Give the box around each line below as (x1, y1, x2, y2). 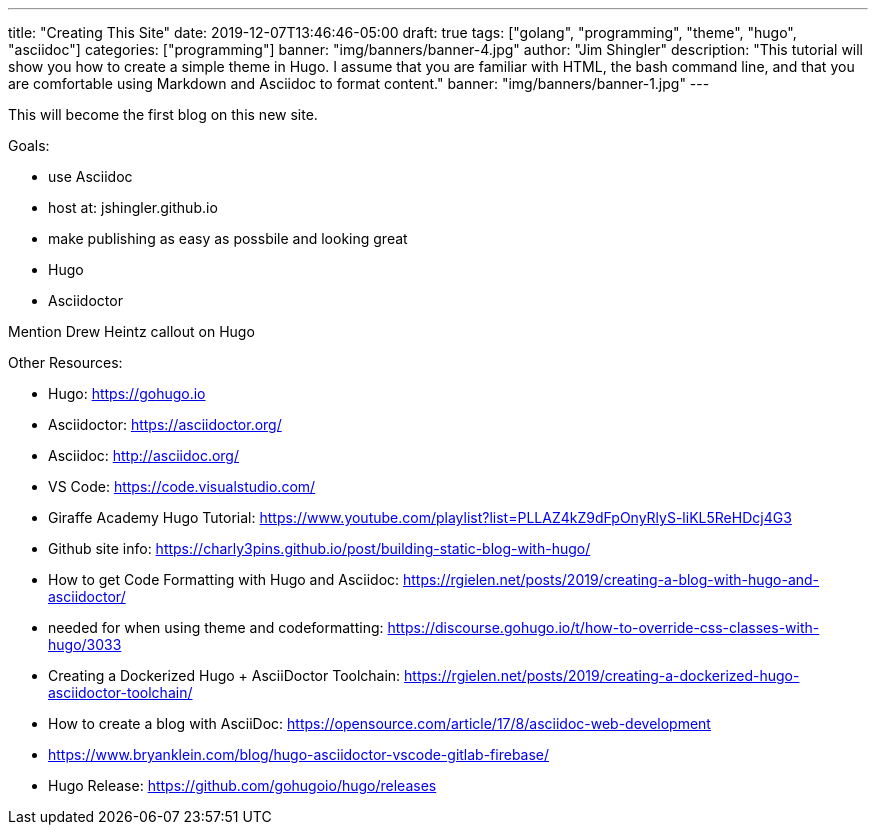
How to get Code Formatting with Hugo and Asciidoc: (48, 571, 400, 588)
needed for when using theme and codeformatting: (48, 619, 384, 636)
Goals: (8, 137, 50, 154)
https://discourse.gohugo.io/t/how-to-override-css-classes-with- (387, 619, 820, 636)
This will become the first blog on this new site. (8, 106, 318, 123)
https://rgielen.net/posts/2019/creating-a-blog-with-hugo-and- (403, 571, 820, 588)
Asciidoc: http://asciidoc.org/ (48, 447, 239, 464)
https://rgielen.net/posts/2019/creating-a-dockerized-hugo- (404, 667, 800, 684)
